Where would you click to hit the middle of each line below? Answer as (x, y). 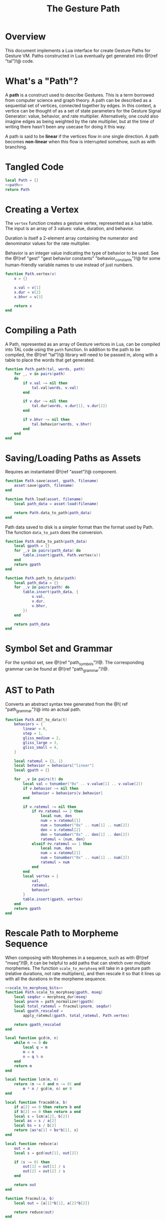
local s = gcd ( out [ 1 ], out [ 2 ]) (46, 1153)
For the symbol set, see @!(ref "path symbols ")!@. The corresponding (75, 663)
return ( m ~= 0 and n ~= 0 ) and (47, 1084)
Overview (26, 37)
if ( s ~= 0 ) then (32, 1162)
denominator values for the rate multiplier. (48, 243)
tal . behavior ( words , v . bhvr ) (62, 424)
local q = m (35, 1048)
